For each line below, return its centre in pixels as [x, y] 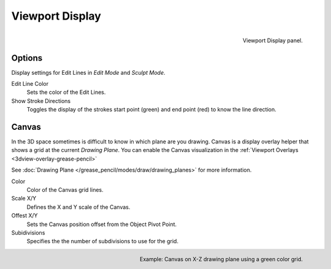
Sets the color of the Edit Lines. [66, 93]
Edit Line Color [30, 84]
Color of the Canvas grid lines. [65, 190]
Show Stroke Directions [41, 100]
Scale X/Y [24, 199]
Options [27, 58]
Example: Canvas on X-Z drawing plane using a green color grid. [221, 259]
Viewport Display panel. [272, 40]
